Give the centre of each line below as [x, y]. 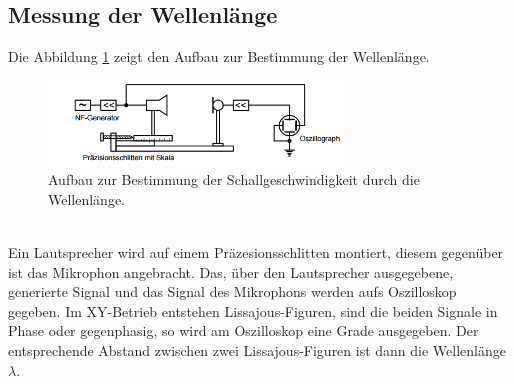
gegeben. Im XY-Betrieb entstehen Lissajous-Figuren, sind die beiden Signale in [253, 310]
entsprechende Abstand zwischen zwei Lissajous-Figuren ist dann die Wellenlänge [257, 349]
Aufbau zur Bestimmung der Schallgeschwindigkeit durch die [234, 179]
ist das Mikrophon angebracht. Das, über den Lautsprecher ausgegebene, [231, 271]
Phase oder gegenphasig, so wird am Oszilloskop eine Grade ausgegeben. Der [243, 330]
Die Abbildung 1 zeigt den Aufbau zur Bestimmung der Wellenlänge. [219, 56]
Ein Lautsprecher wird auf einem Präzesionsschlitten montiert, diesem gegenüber [256, 251]
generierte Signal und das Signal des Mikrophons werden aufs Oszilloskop [232, 291]
